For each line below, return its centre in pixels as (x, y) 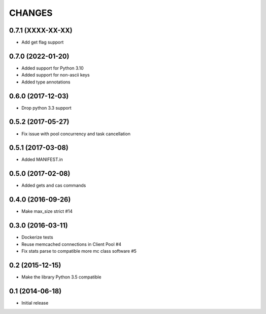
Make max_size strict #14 (47, 211)
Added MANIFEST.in (42, 159)
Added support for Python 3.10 (52, 68)
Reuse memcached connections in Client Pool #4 (71, 244)
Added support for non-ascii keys (55, 75)
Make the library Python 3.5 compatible (61, 277)
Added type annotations (46, 82)
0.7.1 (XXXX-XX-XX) (41, 30)
